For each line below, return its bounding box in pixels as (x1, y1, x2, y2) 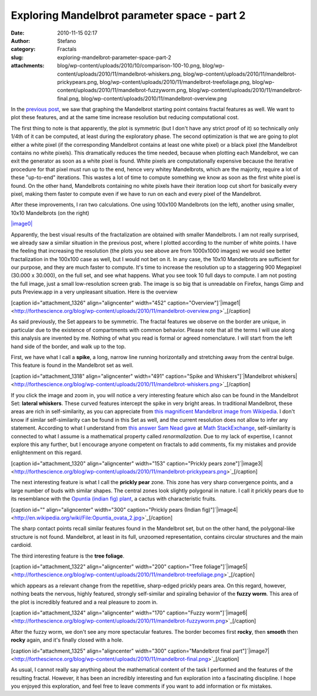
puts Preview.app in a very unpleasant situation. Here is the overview (11, 288, 178, 296)
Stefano (57, 37, 76, 44)
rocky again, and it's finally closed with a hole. (11, 637, 123, 644)
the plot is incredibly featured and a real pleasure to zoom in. (11, 599, 158, 606)
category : (11, 46, 36, 53)
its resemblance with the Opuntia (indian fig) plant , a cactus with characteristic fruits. (11, 495, 217, 502)
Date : (11, 29, 25, 36)
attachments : (11, 62, 45, 69)
